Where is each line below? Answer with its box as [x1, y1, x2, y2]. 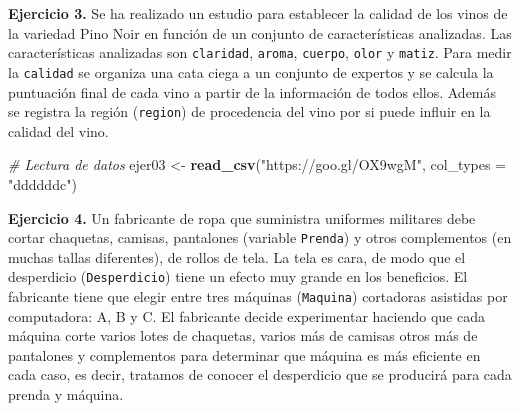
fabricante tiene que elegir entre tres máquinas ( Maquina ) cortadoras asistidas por [8, 286, 508, 307]
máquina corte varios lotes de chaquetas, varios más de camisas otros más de [8, 325, 478, 346]
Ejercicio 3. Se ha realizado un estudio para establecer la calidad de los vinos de [8, 3, 508, 23]
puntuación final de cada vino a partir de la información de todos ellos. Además [8, 81, 497, 102]
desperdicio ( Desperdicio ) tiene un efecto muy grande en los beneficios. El [8, 266, 468, 287]
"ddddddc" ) [8, 173, 77, 194]
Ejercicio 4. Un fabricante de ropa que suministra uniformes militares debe [8, 207, 476, 228]
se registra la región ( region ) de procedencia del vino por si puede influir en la [8, 101, 491, 122]
